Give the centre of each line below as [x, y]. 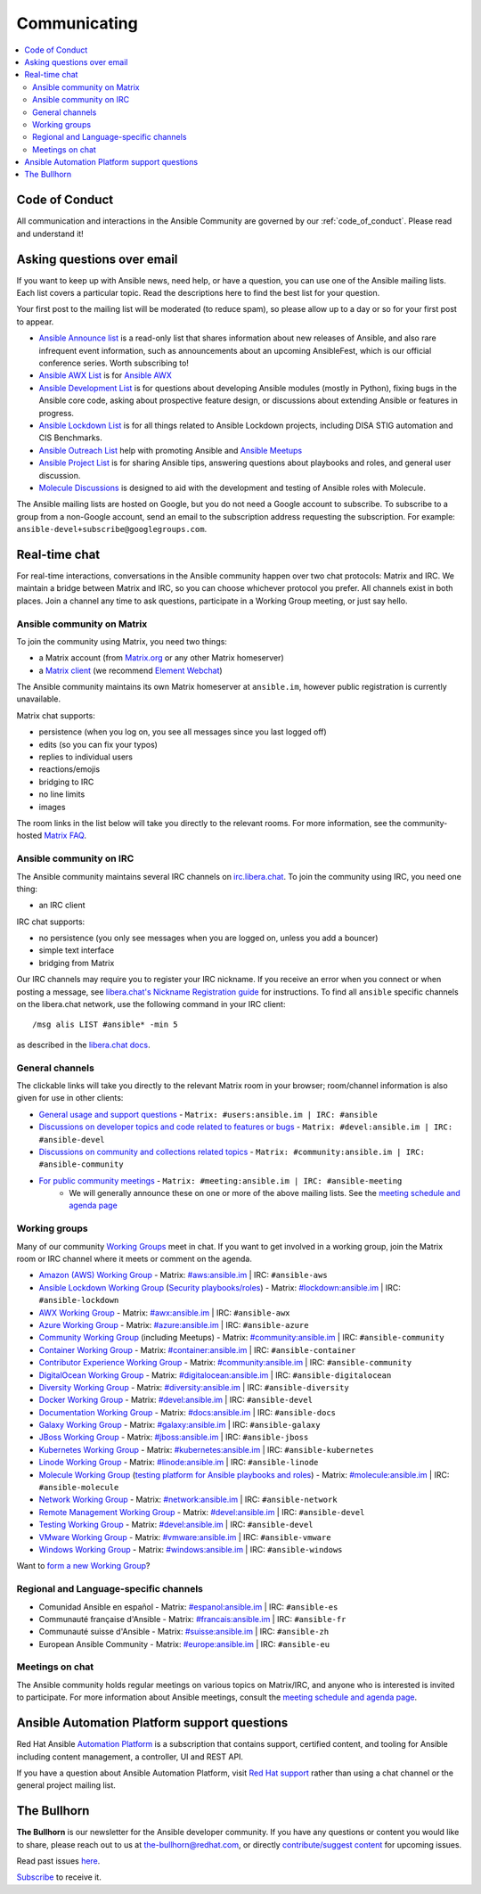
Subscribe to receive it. [59, 1877]
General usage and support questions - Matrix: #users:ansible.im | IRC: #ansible [208, 1114]
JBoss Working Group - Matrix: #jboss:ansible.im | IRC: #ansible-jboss [174, 1437]
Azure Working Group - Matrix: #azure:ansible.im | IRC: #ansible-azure [174, 1324]
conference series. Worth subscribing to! [114, 363]
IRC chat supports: [51, 922]
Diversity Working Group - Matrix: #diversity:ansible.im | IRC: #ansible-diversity [194, 1387]
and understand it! [50, 234]
